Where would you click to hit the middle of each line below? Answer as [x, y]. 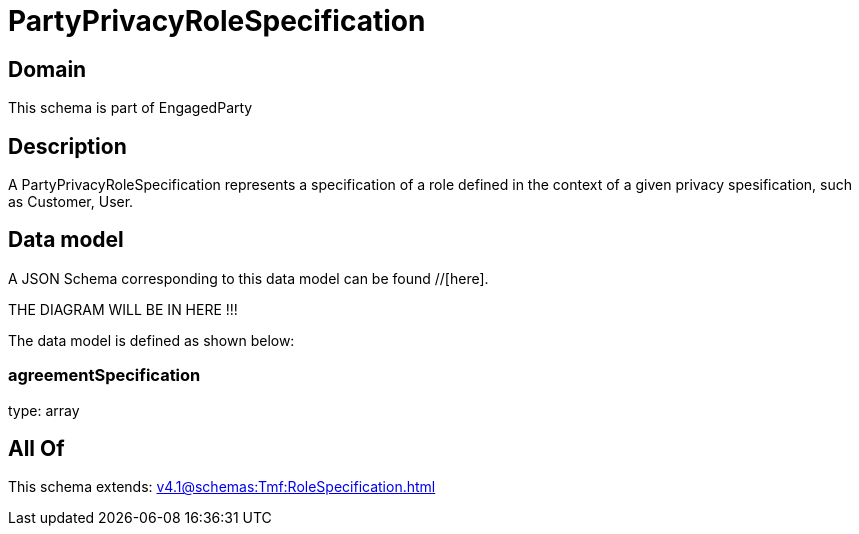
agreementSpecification [104, 375]
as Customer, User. [71, 202]
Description [67, 146]
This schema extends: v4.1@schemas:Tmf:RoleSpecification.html [222, 487]
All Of [36, 449]
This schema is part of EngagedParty [130, 108]
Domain [47, 69]
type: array [44, 410]
